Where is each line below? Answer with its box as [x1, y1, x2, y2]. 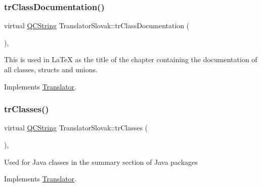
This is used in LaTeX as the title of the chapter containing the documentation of [4, 54, 257, 65]
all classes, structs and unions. [4, 64, 98, 74]
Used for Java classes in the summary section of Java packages [4, 156, 198, 167]
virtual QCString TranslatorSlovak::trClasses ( [4, 122, 148, 133]
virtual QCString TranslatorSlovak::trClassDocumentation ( [4, 20, 190, 31]
